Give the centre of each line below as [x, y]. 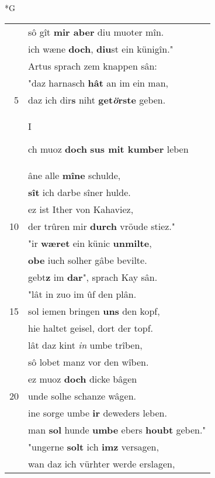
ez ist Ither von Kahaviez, [81, 209]
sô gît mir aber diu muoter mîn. [96, 32]
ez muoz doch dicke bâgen [83, 379]
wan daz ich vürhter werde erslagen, [102, 463]
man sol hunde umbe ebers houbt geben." [117, 429]
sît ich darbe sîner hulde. [79, 192]
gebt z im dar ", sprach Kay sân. [93, 277]
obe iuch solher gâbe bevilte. [88, 260]
